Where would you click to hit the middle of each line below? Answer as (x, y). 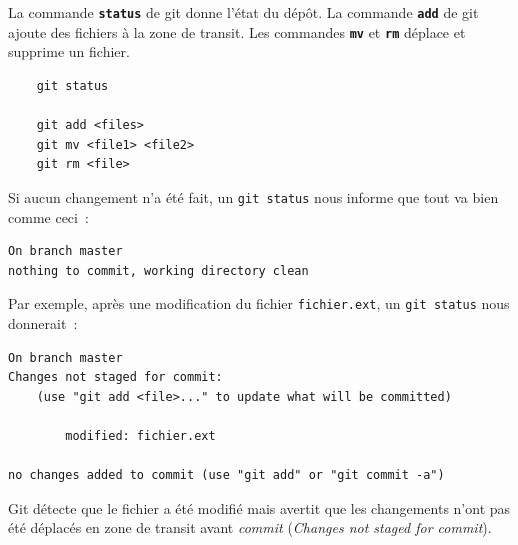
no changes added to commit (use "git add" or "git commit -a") (226, 475)
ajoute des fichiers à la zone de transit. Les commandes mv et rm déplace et (237, 31)
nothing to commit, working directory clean (158, 270)
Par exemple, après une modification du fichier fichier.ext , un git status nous (259, 303)
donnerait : (43, 322)
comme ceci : (48, 216)
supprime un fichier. (69, 51)
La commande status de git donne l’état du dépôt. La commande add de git (243, 12)
